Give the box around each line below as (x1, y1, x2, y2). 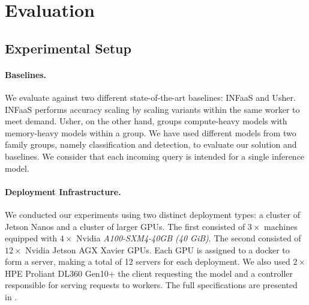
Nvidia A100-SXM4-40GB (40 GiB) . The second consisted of (76, 232, 301, 244)
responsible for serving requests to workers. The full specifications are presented (5, 279, 298, 291)
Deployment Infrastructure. (5, 185, 121, 198)
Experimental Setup (5, 38, 131, 57)
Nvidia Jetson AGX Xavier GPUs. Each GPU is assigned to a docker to (25, 243, 290, 256)
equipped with (5, 232, 58, 244)
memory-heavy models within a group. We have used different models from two (5, 126, 296, 139)
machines (264, 220, 298, 232)
